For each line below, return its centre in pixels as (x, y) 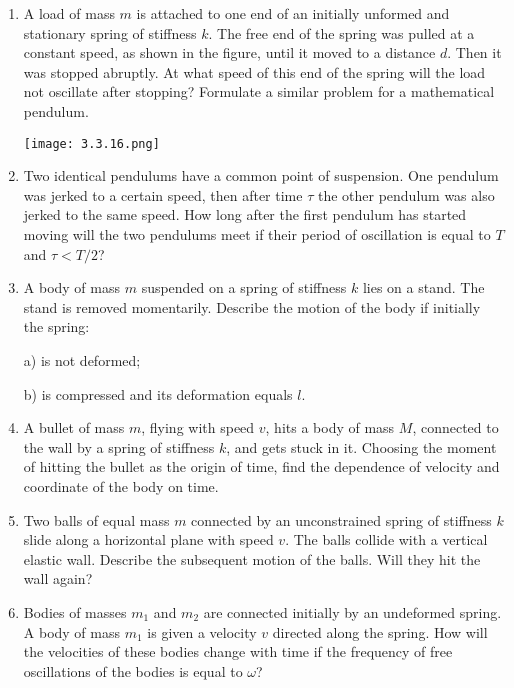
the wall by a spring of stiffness (119, 446)
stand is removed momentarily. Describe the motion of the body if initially (252, 306)
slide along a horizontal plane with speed (148, 539)
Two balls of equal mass (96, 519)
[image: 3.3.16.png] (91, 143)
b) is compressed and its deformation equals (158, 393)
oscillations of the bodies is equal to (133, 670)
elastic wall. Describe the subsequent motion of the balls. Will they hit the (252, 558)
